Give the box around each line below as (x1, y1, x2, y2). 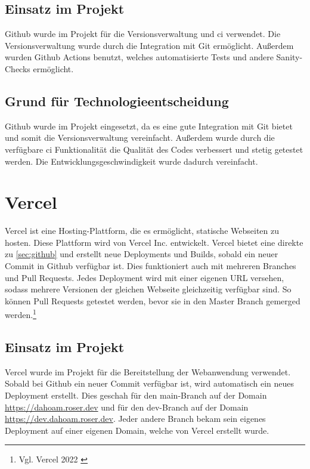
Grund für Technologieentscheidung (5, 91, 229, 110)
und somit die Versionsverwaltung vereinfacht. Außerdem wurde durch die (5, 131, 275, 144)
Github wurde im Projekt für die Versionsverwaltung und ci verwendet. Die (5, 27, 281, 40)
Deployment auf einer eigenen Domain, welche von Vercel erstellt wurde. (5, 424, 269, 436)
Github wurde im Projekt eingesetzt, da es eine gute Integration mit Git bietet (5, 119, 293, 132)
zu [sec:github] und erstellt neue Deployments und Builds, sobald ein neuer (5, 248, 278, 260)
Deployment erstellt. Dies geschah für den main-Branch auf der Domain (5, 389, 267, 402)
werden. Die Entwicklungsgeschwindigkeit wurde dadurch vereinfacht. (5, 155, 258, 167)
